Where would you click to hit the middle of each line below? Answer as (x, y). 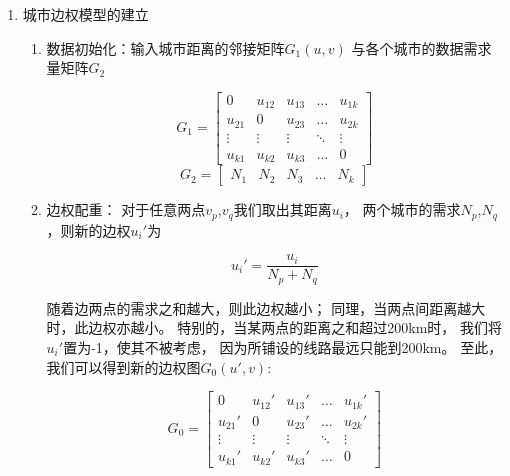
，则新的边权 (88, 229)
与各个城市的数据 (407, 47)
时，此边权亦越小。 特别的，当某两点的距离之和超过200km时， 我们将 (274, 327)
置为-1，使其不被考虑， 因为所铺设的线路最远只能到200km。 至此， (283, 347)
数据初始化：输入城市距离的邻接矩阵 (165, 47)
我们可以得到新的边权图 (123, 366)
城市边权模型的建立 (85, 14)
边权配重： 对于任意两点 (126, 209)
